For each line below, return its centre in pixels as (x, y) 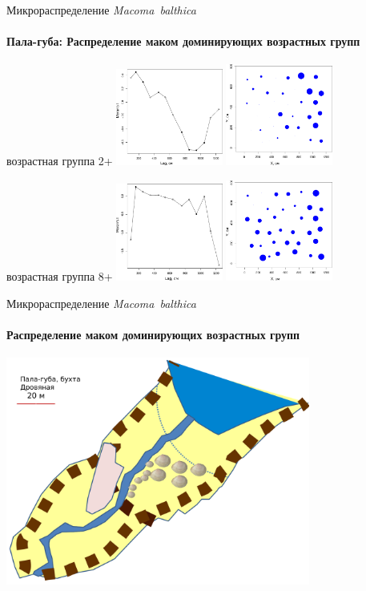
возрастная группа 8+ (60, 276)
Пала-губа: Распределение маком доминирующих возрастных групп (183, 41)
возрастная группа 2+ (60, 161)
